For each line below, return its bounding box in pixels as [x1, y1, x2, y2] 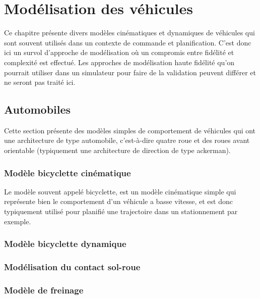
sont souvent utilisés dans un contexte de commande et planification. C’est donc [4, 37, 251, 47]
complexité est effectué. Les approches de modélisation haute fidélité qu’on [4, 57, 235, 67]
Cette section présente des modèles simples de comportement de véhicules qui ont [4, 125, 256, 135]
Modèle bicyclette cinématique [4, 166, 131, 179]
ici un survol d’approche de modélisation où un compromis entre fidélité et [4, 47, 234, 58]
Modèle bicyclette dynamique [4, 237, 126, 250]
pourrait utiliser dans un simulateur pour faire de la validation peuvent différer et [4, 67, 256, 77]
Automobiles [4, 102, 71, 117]
